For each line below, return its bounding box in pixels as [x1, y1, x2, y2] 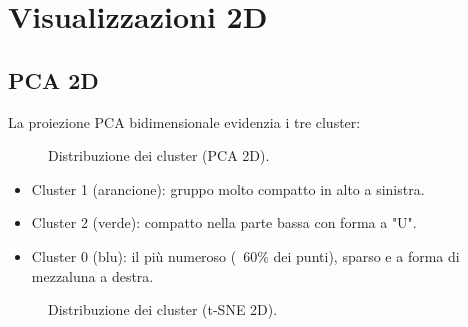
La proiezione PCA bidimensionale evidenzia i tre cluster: [8, 111, 361, 132]
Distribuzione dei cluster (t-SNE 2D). [48, 299, 278, 320]
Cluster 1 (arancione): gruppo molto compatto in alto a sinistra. [31, 178, 425, 199]
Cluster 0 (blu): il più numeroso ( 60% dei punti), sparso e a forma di [31, 245, 460, 266]
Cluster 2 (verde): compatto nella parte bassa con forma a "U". [31, 212, 417, 233]
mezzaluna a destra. [31, 265, 154, 286]
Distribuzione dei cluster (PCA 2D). [48, 145, 270, 166]
